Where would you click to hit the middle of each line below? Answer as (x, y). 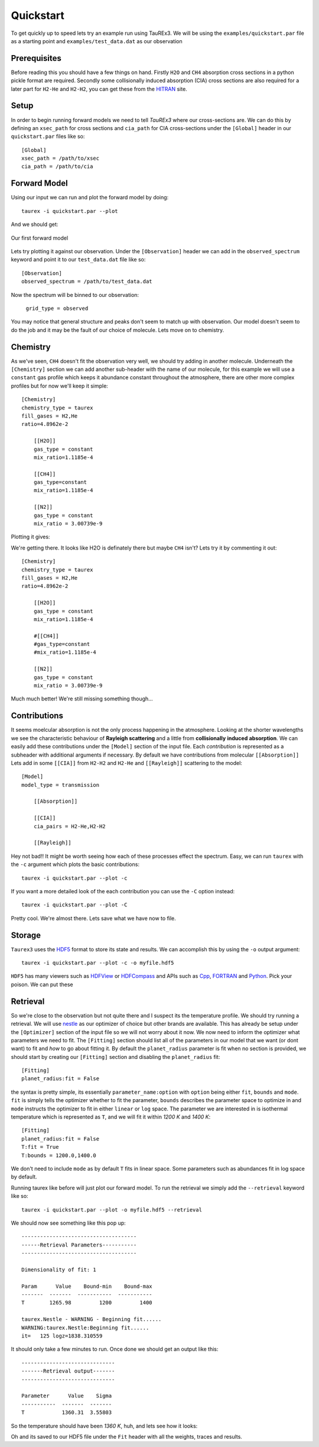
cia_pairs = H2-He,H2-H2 (69, 826)
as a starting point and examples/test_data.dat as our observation (97, 41)
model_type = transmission (61, 785)
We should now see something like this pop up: (69, 1223)
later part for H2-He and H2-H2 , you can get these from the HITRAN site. (99, 89)
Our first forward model (40, 238)
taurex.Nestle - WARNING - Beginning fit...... (92, 1320)
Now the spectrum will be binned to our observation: (75, 295)
